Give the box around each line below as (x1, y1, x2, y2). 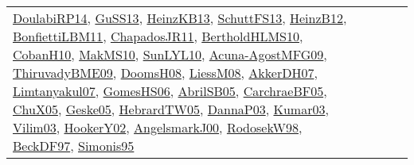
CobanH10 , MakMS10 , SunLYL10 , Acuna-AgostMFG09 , (13, 45, 327, 63)
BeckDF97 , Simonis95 (13, 136, 135, 155)
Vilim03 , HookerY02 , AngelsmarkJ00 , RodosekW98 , (13, 118, 303, 136)
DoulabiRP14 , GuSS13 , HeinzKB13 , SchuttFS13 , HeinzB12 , (13, 9, 347, 27)
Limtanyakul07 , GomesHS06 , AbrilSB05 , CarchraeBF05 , (13, 82, 327, 100)
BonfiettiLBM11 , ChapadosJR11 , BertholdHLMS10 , (13, 27, 303, 45)
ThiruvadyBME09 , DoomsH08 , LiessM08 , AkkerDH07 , (13, 63, 318, 82)
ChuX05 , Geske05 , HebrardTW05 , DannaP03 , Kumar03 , (13, 100, 329, 118)
